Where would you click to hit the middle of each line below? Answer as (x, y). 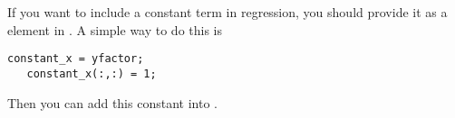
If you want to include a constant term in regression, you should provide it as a (227, 12)
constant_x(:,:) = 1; (92, 73)
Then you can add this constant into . (112, 102)
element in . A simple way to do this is (115, 29)
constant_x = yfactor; (76, 59)
